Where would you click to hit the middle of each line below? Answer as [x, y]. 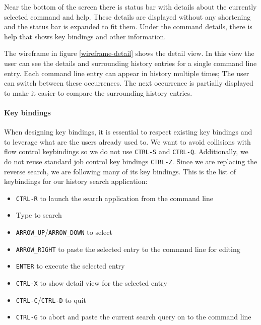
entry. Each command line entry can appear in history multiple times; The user [127, 73]
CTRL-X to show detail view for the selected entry [91, 283]
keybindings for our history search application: [76, 181]
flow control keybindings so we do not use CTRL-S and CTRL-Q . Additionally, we [126, 151]
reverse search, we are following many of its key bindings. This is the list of [120, 171]
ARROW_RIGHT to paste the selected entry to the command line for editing [128, 249]
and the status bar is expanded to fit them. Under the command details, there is [128, 26]
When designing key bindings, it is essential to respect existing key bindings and [128, 132]
